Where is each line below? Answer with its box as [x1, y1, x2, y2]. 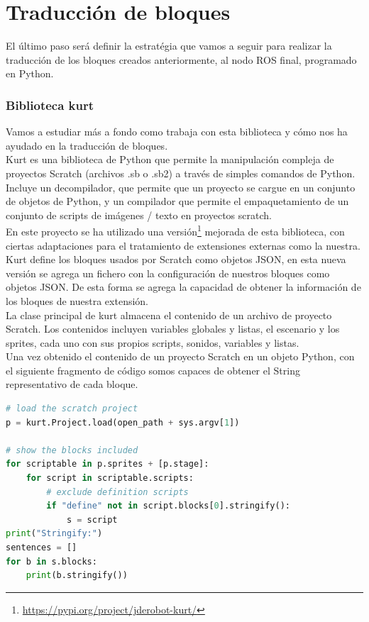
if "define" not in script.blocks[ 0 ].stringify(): [46, 501, 291, 511]
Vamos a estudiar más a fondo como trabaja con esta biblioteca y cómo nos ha [6, 124, 348, 139]
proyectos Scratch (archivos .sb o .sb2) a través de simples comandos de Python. [6, 165, 356, 180]
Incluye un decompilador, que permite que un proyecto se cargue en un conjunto [6, 179, 356, 194]
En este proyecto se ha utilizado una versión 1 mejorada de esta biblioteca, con [6, 222, 345, 238]
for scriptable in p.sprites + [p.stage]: [6, 459, 209, 470]
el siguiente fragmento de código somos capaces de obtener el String [6, 362, 300, 377]
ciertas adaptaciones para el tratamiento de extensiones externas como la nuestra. [6, 238, 360, 252]
